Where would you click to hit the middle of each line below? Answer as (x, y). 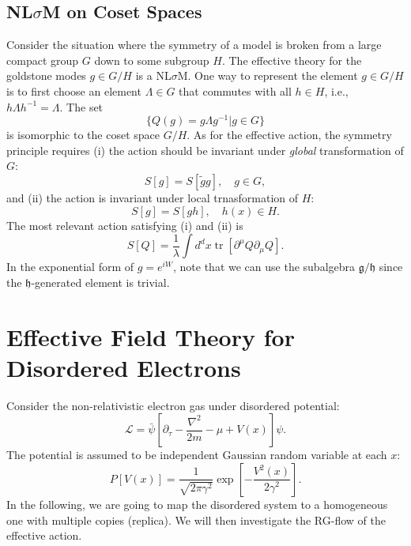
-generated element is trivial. (100, 282)
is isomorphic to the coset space (83, 135)
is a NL (153, 75)
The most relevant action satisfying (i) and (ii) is (125, 225)
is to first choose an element (74, 90)
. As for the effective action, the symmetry (289, 135)
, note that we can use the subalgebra (264, 267)
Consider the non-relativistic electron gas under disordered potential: (173, 405)
